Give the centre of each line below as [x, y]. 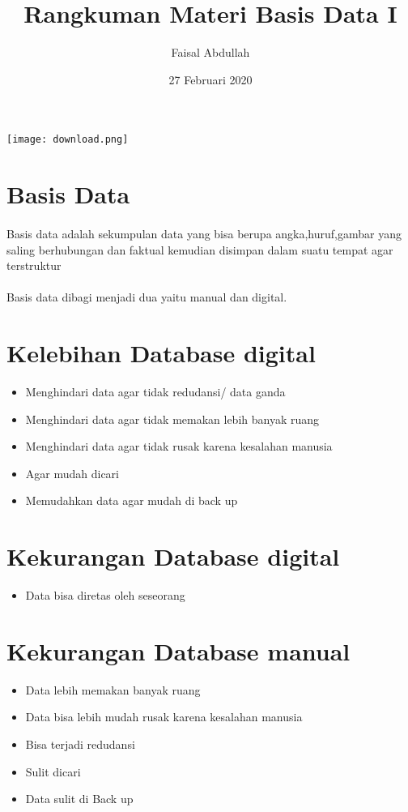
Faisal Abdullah [210, 52]
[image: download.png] [68, 140]
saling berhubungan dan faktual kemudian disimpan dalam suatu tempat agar [200, 249]
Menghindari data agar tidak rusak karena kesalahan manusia [179, 446]
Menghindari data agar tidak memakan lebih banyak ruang [172, 419]
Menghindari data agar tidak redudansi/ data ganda [155, 392]
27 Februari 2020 [210, 79]
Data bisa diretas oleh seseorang [105, 595]
